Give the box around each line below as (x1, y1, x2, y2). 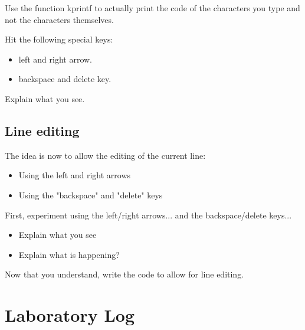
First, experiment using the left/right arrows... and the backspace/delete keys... (5, 208, 292, 221)
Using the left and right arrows (18, 169, 131, 181)
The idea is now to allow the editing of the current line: (5, 149, 206, 161)
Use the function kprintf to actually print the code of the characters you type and (5, 2, 300, 14)
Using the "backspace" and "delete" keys (18, 188, 163, 201)
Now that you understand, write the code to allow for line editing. (5, 268, 244, 280)
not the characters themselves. (5, 13, 114, 25)
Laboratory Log (5, 303, 135, 327)
